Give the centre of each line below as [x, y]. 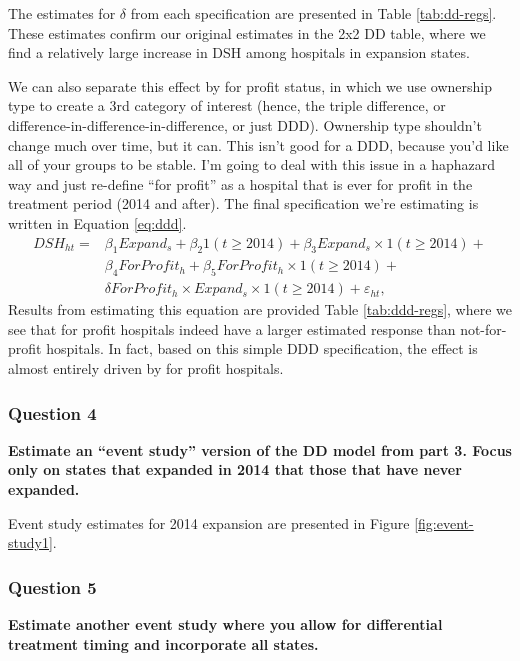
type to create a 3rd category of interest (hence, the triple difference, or [227, 105]
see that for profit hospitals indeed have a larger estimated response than [232, 328]
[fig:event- [444, 522]
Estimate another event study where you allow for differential [225, 624]
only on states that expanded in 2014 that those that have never [235, 469]
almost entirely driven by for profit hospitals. [146, 368]
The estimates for [62, 13]
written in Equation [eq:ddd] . [97, 222]
